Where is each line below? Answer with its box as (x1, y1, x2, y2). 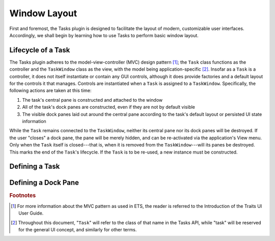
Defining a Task (9, 162, 60, 171)
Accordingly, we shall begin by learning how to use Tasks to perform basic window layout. (9, 32, 199, 38)
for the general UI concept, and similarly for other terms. (18, 226, 137, 232)
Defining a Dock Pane (9, 178, 79, 187)
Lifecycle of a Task (9, 46, 70, 54)
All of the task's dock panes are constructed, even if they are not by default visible (22, 104, 196, 110)
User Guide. (18, 210, 44, 216)
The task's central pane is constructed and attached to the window (22, 97, 163, 103)
